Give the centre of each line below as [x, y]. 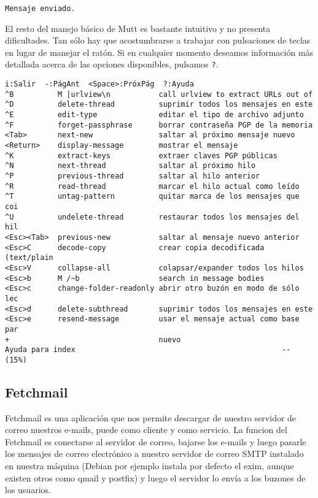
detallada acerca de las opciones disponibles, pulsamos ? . [112, 64]
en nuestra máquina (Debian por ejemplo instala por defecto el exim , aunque [149, 466]
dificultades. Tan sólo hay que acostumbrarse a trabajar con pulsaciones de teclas [158, 40]
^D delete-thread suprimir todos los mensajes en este [159, 105]
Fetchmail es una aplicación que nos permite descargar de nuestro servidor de [151, 417]
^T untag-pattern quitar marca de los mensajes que [152, 197]
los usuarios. [28, 490]
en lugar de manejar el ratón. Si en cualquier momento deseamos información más [159, 52]
